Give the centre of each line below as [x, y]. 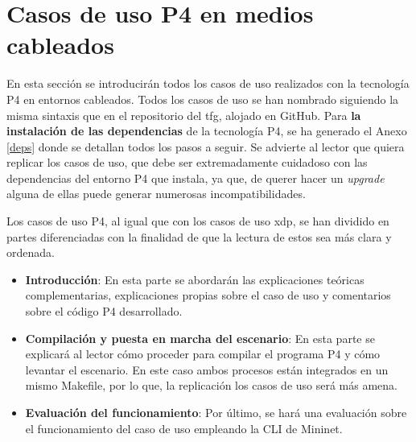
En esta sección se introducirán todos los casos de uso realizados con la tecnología [208, 83]
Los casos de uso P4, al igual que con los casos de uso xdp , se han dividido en [198, 221]
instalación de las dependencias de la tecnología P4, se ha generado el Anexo [207, 131]
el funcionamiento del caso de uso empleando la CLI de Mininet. [184, 428]
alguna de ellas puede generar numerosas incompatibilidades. [156, 194]
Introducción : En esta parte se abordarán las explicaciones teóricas [195, 279]
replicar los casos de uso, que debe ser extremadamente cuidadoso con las [187, 162]
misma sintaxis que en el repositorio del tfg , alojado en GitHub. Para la [184, 115]
